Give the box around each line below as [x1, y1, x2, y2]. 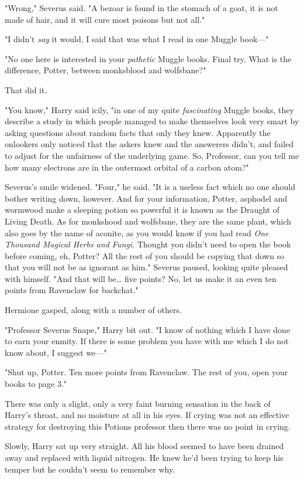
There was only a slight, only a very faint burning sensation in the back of [5, 397, 271, 409]
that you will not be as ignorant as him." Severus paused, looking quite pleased [5, 261, 288, 273]
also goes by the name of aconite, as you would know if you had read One [5, 226, 269, 239]
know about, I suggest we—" [5, 346, 107, 358]
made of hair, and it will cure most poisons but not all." [5, 13, 205, 25]
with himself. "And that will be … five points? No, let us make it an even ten [5, 272, 277, 284]
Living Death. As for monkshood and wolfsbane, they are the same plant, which [5, 215, 292, 227]
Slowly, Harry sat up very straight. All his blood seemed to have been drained [5, 440, 284, 452]
